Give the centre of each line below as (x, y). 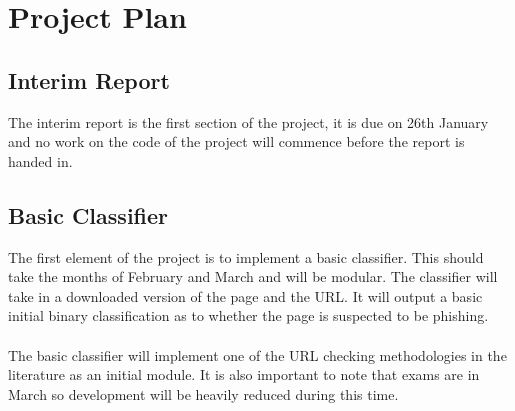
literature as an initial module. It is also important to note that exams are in (244, 374)
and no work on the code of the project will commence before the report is (236, 141)
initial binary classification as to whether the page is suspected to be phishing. (248, 315)
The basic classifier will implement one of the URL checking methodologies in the (257, 354)
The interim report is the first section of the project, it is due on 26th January (248, 121)
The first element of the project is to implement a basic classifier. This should (246, 256)
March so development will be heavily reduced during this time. (203, 393)
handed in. (40, 160)
